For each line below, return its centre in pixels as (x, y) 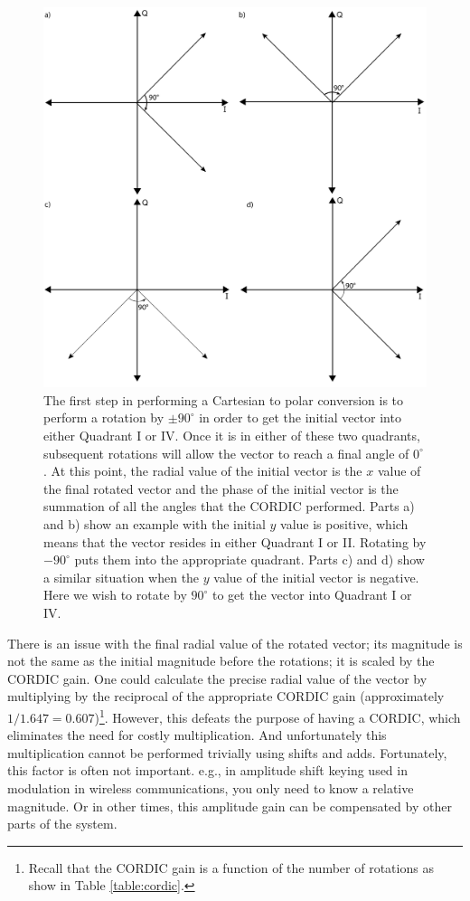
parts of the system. (62, 824)
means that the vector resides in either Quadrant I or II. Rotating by (235, 541)
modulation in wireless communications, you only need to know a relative (211, 787)
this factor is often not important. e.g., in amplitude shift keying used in (207, 770)
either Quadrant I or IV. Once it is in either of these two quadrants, (232, 436)
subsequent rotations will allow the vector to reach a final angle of (226, 453)
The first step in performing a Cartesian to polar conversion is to (224, 399)
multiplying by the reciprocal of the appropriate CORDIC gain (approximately (226, 696)
